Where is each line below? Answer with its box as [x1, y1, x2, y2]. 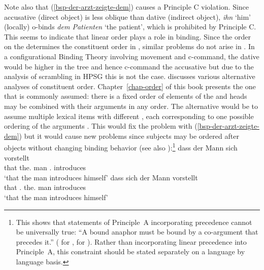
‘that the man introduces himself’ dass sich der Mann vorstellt [4, 172, 198, 182]
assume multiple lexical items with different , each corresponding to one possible [4, 110, 254, 121]
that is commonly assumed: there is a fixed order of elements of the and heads [4, 91, 247, 101]
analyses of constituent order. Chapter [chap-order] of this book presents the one [4, 81, 256, 91]
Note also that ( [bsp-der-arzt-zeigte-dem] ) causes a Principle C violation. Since [4, 2, 249, 12]
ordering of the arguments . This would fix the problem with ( [4, 121, 197, 131]
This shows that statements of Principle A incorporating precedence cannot [16, 216, 252, 227]
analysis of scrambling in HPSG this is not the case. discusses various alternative [4, 71, 255, 82]
